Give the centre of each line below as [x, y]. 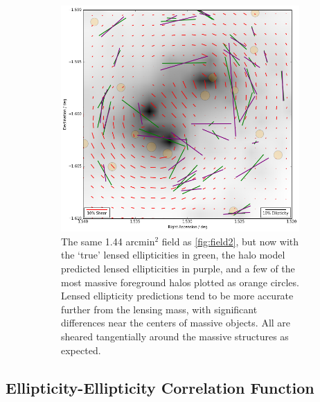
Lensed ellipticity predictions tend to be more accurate [177, 296]
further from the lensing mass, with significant [159, 309]
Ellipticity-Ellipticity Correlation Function [160, 387]
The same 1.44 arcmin [108, 241]
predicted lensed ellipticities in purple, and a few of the [178, 268]
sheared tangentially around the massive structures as [175, 336]
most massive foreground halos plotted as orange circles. [180, 282]
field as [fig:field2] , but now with [230, 241]
